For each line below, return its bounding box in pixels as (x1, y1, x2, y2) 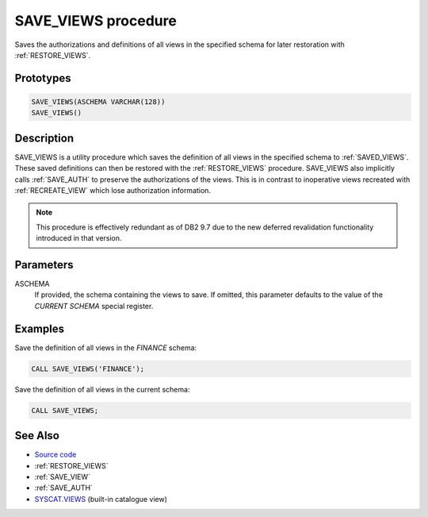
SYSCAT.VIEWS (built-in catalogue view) (34, 494, 168, 503)
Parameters (14, 258, 74, 272)
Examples (14, 322, 65, 335)
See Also (14, 429, 59, 442)
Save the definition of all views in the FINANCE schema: (14, 342, 197, 353)
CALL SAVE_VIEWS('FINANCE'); (31, 364, 145, 373)
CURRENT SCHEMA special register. (34, 301, 154, 311)
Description (14, 131, 75, 145)
